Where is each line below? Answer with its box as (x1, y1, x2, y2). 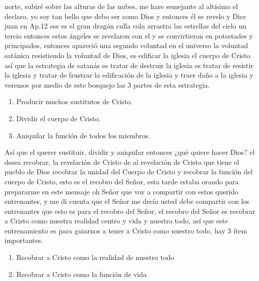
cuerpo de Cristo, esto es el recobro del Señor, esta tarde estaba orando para (4, 176, 239, 186)
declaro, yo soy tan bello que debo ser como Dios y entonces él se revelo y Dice (4, 11, 246, 21)
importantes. (4, 235, 43, 245)
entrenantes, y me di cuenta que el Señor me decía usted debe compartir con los (4, 196, 249, 206)
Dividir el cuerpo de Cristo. (16, 113, 100, 123)
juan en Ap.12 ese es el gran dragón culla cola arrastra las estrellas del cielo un (4, 21, 246, 31)
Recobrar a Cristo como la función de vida (16, 268, 146, 279)
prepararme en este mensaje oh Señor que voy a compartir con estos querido (4, 186, 238, 196)
